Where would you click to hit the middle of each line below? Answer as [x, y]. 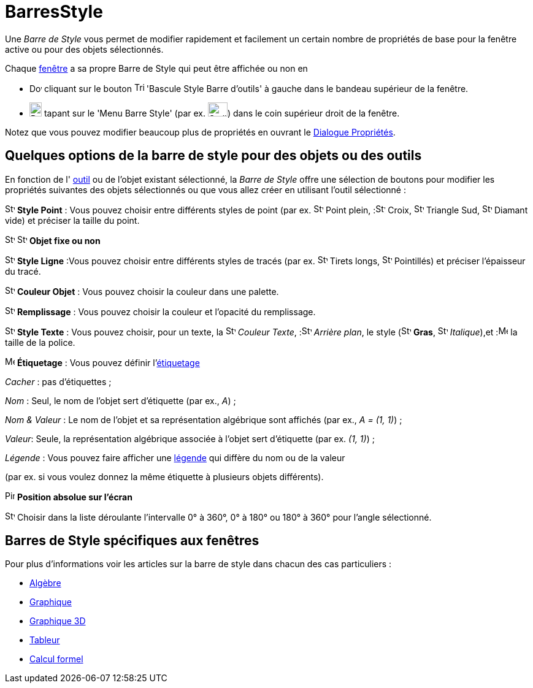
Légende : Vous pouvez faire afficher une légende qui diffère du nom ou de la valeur [175, 457]
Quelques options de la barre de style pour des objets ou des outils [213, 156]
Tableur [45, 640]
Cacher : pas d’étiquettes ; [58, 381]
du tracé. [23, 271]
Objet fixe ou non [65, 240]
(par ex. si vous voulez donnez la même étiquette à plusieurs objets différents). [164, 476]
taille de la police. [40, 342]
